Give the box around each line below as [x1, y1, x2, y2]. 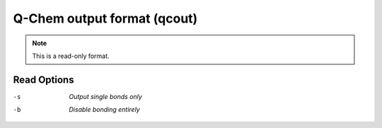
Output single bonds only [69, 92, 143, 100]
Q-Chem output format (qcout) [13, 11, 198, 26]
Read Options [13, 74, 74, 86]
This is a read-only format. [32, 52, 110, 60]
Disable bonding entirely [69, 105, 141, 114]
